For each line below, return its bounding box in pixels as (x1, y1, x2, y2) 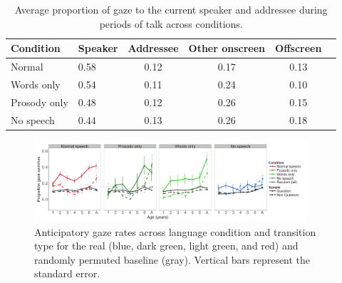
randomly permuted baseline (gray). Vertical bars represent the (34, 252, 311, 267)
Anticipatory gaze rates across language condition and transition (34, 224, 316, 239)
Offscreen (275, 41, 322, 56)
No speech (11, 112, 55, 127)
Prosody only (11, 94, 68, 109)
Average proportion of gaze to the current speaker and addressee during (14, 2, 328, 16)
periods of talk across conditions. (99, 16, 243, 31)
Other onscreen (188, 41, 266, 56)
